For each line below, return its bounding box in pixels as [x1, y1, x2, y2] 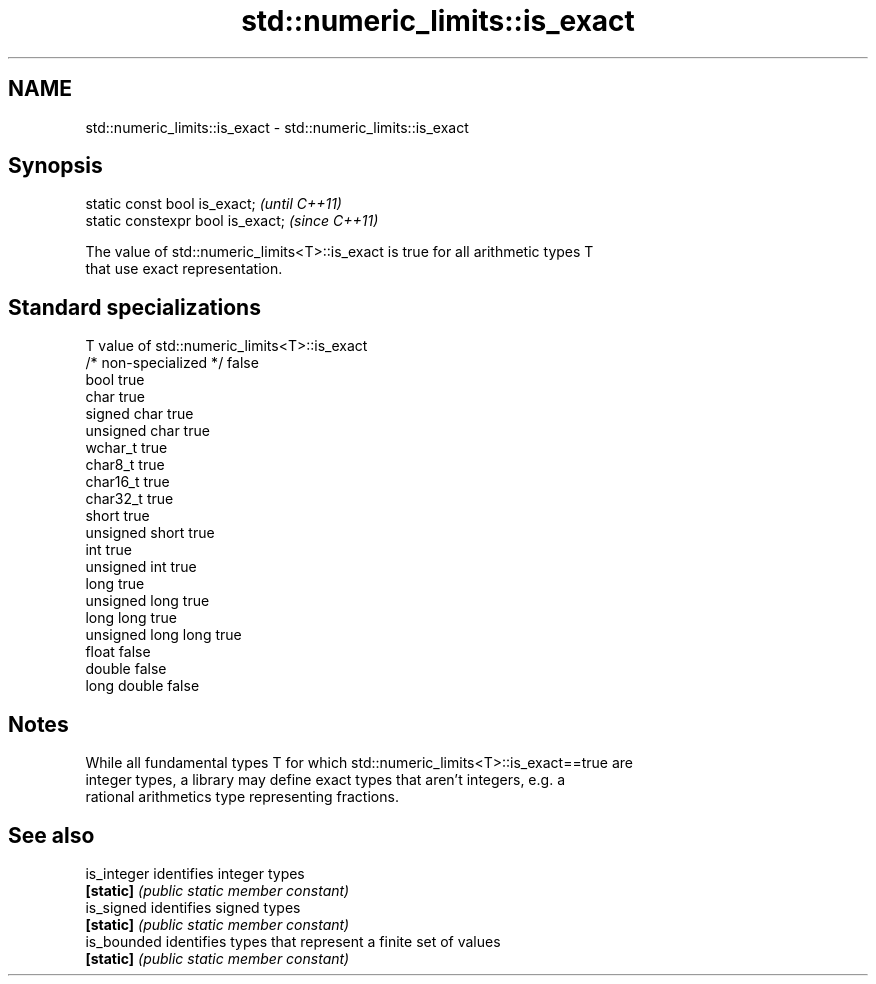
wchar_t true [85, 439, 168, 457]
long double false [85, 677, 200, 695]
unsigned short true [85, 524, 215, 542]
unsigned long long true [85, 626, 242, 644]
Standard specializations [8, 294, 261, 320]
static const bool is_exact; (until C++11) [85, 195, 342, 213]
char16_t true [85, 473, 170, 491]
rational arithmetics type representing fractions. [85, 788, 399, 806]
